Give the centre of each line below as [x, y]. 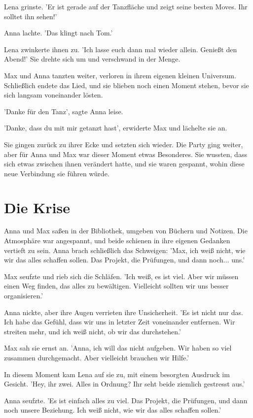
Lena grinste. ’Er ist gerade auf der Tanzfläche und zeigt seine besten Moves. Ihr [126, 6]
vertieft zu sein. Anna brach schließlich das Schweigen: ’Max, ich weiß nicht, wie [125, 250]
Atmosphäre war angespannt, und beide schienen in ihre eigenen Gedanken [117, 241]
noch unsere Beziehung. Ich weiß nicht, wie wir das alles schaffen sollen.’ [113, 410]
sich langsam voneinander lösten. [54, 95]
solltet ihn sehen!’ [31, 16]
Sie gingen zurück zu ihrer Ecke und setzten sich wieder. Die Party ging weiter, [124, 144]
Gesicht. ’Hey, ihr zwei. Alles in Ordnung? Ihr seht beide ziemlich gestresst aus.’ [125, 384]
